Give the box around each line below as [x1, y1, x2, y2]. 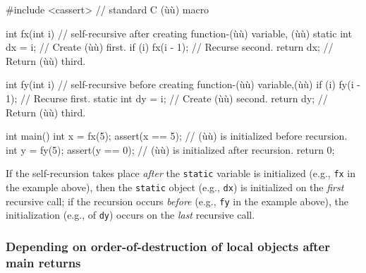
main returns [6, 253, 81, 271]
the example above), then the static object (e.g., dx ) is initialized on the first [6, 180, 344, 194]
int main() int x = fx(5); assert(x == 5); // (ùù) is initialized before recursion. [6, 128, 348, 143]
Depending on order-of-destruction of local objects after [6, 237, 330, 255]
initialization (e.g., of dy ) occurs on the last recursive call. [6, 207, 255, 222]
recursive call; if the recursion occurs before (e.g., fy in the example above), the [6, 193, 348, 208]
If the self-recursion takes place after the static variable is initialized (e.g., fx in [6, 166, 356, 181]
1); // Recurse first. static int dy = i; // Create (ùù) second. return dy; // [6, 90, 328, 105]
